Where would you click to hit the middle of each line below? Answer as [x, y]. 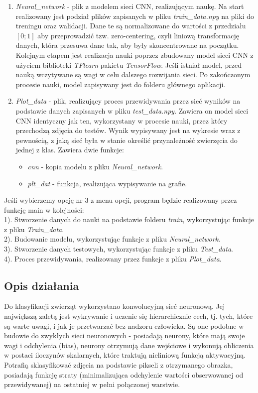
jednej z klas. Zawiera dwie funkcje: [70, 150]
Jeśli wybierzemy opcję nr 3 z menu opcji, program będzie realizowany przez [121, 200]
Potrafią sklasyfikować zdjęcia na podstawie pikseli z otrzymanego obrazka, [119, 365]
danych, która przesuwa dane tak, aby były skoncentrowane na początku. [127, 45]
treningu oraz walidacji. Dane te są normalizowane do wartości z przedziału [131, 26]
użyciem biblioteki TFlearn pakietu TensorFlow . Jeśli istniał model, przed [129, 65]
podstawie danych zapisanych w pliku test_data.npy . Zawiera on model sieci [132, 110]
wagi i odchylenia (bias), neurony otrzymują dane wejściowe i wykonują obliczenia [129, 345]
